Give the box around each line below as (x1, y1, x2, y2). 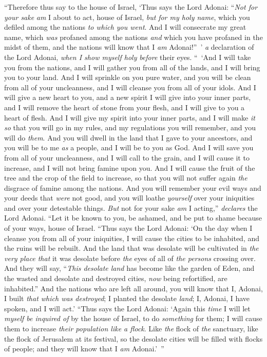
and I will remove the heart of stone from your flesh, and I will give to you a (4, 102, 245, 112)
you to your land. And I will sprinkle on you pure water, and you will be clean (4, 72, 251, 83)
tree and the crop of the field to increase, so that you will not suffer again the (4, 172, 247, 183)
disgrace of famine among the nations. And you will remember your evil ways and (4, 182, 261, 193)
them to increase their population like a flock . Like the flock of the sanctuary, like (4, 323, 258, 333)
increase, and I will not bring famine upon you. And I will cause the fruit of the (4, 162, 255, 173)
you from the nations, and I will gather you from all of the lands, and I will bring (4, 62, 260, 72)
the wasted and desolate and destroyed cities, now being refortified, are (4, 273, 227, 284)
